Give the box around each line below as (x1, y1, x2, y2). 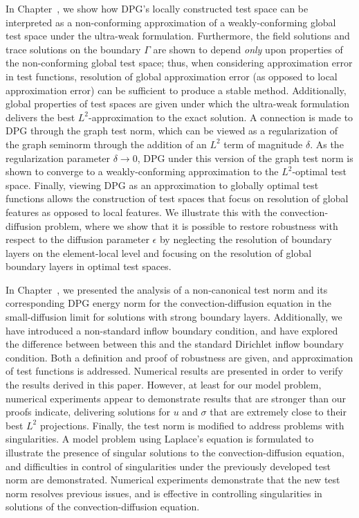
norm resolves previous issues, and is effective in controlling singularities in (6, 485, 322, 500)
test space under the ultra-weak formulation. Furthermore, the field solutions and (6, 28, 350, 43)
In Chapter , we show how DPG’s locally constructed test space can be (6, 1, 309, 15)
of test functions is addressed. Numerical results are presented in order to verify (6, 364, 343, 378)
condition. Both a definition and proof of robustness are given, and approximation (6, 350, 353, 364)
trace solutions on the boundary (6, 42, 141, 56)
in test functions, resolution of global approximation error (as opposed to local (6, 69, 338, 83)
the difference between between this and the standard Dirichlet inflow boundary (6, 337, 344, 351)
